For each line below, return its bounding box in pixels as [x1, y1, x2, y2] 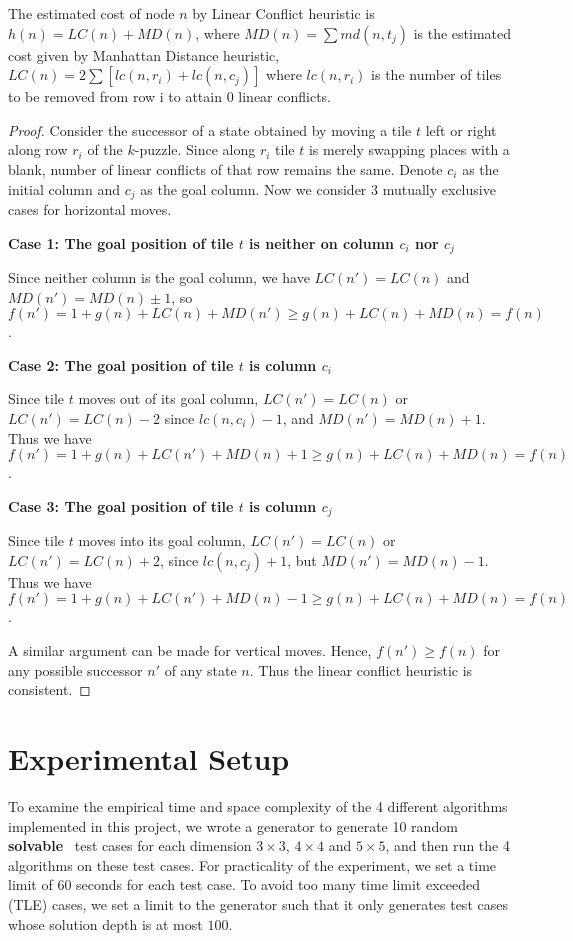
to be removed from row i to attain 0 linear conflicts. [8, 86, 331, 107]
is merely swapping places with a [308, 139, 510, 160]
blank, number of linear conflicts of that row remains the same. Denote [8, 158, 443, 179]
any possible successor [8, 659, 143, 680]
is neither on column [249, 232, 394, 253]
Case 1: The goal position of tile [8, 232, 234, 253]
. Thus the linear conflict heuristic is [249, 659, 473, 680]
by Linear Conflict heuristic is [192, 3, 375, 23]
